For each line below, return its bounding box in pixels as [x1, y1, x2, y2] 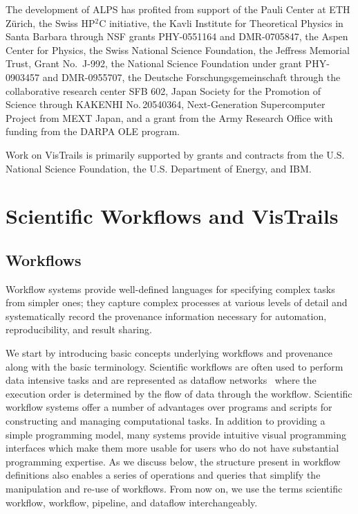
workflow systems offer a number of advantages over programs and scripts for [6, 400, 332, 414]
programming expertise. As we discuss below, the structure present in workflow [6, 454, 341, 468]
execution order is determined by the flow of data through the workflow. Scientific [6, 386, 352, 400]
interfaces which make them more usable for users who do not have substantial [6, 441, 339, 455]
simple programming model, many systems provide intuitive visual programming [6, 427, 346, 441]
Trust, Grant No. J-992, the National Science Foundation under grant [6, 56, 302, 71]
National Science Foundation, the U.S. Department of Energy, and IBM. [6, 161, 312, 175]
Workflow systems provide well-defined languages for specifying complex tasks [6, 281, 335, 296]
